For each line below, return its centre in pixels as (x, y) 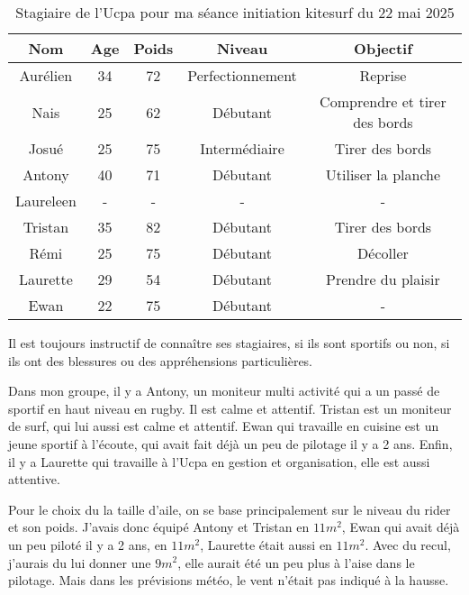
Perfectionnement (242, 75)
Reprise (383, 75)
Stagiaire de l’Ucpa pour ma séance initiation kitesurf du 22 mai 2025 (235, 12)
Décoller (383, 253)
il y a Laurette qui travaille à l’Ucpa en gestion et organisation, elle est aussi (219, 461)
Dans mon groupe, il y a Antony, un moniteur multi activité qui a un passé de (224, 391)
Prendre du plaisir (383, 279)
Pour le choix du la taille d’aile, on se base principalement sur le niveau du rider (230, 509)
